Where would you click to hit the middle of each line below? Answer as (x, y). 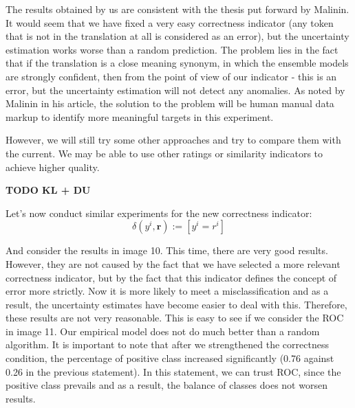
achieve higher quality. (53, 167)
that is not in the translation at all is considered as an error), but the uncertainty (177, 36)
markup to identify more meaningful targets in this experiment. (140, 116)
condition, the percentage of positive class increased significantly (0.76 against (170, 358)
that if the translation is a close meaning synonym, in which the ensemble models (177, 63)
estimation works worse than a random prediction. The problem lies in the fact (172, 49)
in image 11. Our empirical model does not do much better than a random (163, 331)
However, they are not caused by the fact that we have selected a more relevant (173, 263)
